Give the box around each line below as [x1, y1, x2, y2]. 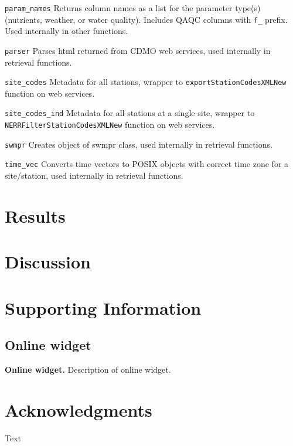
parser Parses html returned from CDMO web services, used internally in [5, 44, 271, 56]
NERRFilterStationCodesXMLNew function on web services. [5, 118, 215, 131]
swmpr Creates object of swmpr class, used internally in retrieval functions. [5, 138, 272, 150]
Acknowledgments [5, 397, 152, 421]
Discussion [5, 250, 91, 274]
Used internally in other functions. [5, 25, 128, 37]
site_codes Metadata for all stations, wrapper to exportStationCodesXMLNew [5, 76, 287, 88]
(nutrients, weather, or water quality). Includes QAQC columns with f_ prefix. [5, 13, 288, 25]
